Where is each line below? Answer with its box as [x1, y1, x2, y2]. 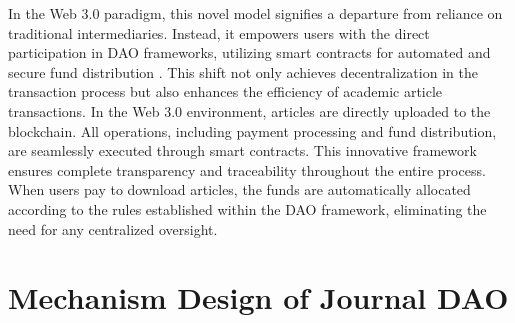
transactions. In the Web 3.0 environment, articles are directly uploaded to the [8, 100, 491, 121]
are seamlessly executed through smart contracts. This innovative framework [8, 140, 477, 161]
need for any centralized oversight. [8, 218, 218, 239]
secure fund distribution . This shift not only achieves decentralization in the [8, 61, 478, 82]
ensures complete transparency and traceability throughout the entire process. [8, 159, 486, 180]
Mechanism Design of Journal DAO [8, 277, 509, 318]
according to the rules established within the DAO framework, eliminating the [8, 198, 487, 219]
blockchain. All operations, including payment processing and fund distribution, [8, 120, 497, 141]
